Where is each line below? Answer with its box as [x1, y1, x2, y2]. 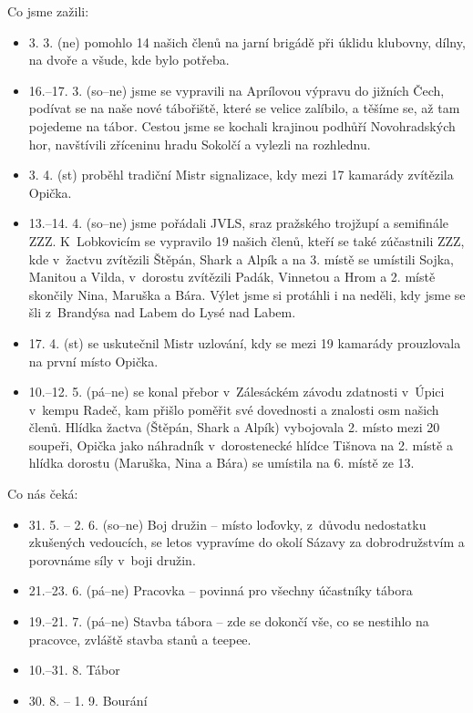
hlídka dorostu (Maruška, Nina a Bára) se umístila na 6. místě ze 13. [28, 453, 415, 472]
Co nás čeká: [7, 484, 78, 503]
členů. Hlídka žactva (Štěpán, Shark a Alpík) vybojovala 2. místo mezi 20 [28, 418, 440, 437]
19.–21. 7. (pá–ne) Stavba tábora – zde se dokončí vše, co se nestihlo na [28, 612, 429, 631]
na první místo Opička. [28, 351, 159, 370]
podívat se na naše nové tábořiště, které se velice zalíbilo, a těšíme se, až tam [28, 98, 460, 118]
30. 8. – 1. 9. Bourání [28, 690, 148, 709]
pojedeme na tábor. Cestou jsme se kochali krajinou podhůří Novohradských [28, 116, 456, 135]
